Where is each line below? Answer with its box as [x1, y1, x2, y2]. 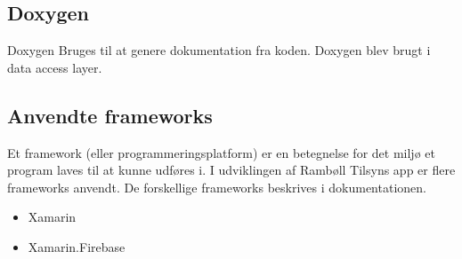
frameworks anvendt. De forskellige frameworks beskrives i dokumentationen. [7, 177, 426, 196]
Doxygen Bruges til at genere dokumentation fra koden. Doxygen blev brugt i [7, 41, 431, 59]
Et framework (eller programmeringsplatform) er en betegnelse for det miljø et [7, 143, 435, 161]
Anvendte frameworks [7, 101, 213, 129]
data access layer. [7, 58, 102, 76]
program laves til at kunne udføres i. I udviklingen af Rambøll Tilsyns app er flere [7, 161, 456, 179]
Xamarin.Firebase [28, 237, 126, 255]
